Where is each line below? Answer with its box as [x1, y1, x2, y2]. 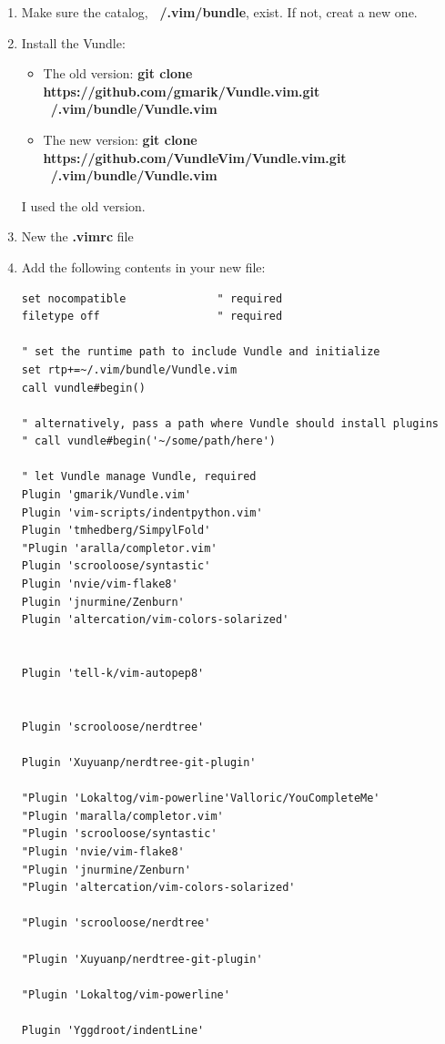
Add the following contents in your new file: [21, 257, 266, 276]
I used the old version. [21, 196, 146, 215]
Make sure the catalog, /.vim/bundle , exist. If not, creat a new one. [21, 3, 418, 21]
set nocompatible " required [21, 292, 283, 305]
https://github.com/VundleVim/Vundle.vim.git [43, 148, 347, 167]
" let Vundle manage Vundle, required [21, 470, 257, 484]
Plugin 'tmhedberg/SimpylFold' [21, 524, 211, 537]
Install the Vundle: [21, 33, 126, 52]
